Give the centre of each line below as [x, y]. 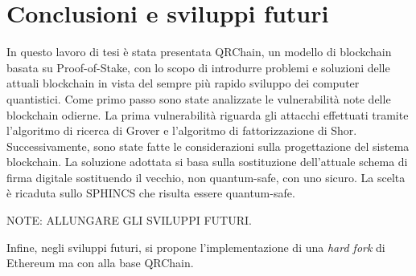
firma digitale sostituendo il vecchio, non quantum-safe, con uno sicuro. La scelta [206, 177]
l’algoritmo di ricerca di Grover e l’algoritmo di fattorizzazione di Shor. [182, 130]
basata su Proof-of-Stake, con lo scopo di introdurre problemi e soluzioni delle [198, 67]
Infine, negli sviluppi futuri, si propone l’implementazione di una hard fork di [196, 247]
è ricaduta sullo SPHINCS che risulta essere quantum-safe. [151, 193]
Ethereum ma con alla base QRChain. [100, 263]
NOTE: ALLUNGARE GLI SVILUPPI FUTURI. [129, 220]
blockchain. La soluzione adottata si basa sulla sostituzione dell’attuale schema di [207, 162]
